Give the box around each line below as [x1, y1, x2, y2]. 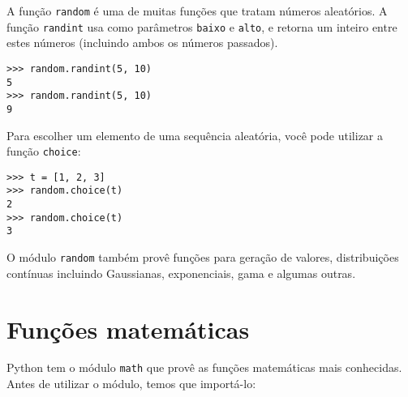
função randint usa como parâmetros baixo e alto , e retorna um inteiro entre [6, 18, 397, 35]
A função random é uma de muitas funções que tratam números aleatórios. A [6, 2, 388, 19]
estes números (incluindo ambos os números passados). [6, 34, 278, 51]
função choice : [6, 143, 81, 160]
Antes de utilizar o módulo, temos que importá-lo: [6, 375, 256, 392]
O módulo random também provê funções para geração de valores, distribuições [6, 249, 399, 266]
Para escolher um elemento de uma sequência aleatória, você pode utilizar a [6, 126, 384, 143]
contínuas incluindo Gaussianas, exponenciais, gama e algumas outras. [6, 264, 356, 281]
